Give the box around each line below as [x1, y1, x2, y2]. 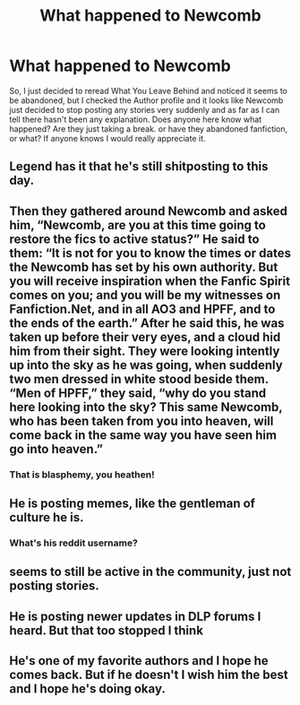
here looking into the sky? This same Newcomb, [9, 400, 283, 415]
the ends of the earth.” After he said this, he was [9, 315, 285, 331]
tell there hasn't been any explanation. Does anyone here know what [9, 114, 262, 125]
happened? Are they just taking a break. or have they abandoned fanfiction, [9, 123, 288, 134]
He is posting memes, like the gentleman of [9, 496, 255, 512]
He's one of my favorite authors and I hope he [9, 653, 269, 668]
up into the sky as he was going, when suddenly [9, 357, 284, 373]
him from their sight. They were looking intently [9, 343, 280, 358]
